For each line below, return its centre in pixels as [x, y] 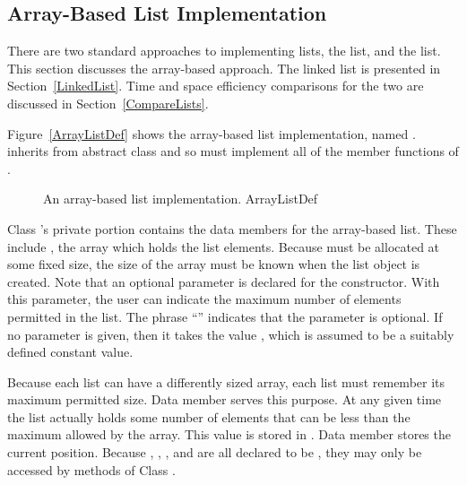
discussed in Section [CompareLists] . [108, 103]
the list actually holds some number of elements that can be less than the [209, 416]
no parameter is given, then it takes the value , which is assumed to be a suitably [231, 334]
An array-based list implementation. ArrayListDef [181, 199]
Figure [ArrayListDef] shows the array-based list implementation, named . [212, 133]
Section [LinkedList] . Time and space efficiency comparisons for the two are [216, 86]
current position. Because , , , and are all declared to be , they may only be [215, 452]
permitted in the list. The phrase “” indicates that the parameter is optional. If [225, 316]
